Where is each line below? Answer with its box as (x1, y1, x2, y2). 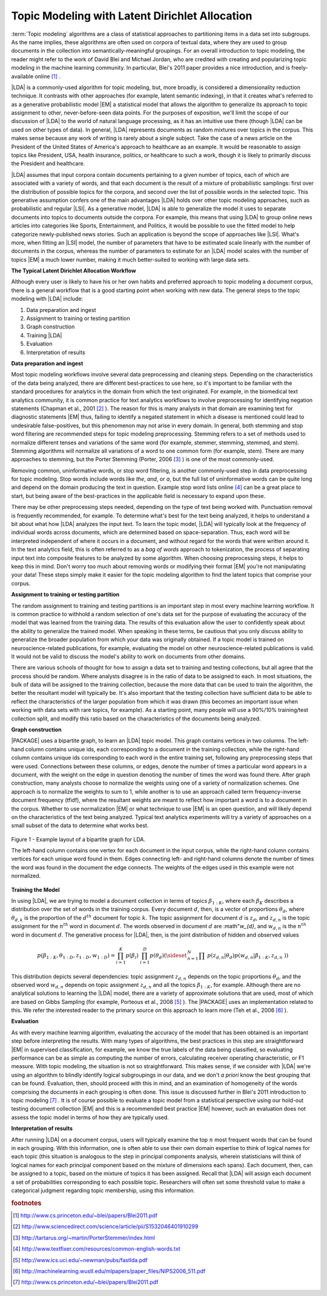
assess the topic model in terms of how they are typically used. (11, 1114, 169, 1121)
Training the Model (11, 886, 60, 893)
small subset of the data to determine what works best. (11, 822, 149, 829)
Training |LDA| (26, 331, 62, 339)
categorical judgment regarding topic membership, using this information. (11, 1186, 195, 1194)
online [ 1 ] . (35, 73, 61, 80)
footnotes (11, 1198, 42, 1207)
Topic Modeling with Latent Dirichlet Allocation (11, 9, 253, 22)
